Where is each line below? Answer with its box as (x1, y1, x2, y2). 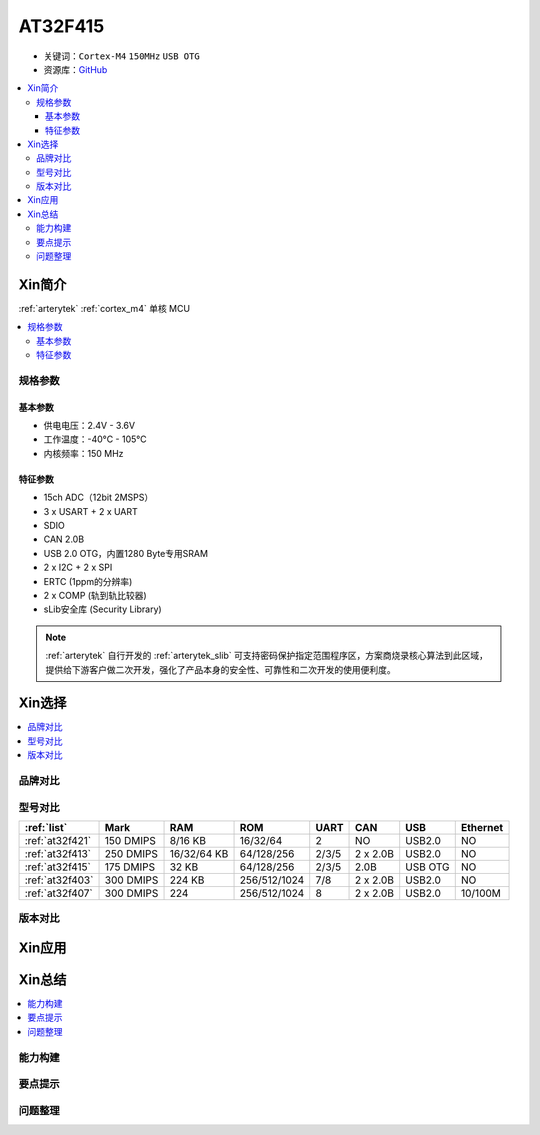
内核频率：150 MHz (43, 447, 124, 459)
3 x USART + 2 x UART (43, 505, 139, 517)
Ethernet (460, 820, 504, 834)
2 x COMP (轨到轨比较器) (43, 589, 147, 601)
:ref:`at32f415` (24, 860, 92, 874)
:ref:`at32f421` (24, 833, 92, 847)
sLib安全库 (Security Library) (43, 603, 162, 615)
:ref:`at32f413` (24, 846, 92, 860)
